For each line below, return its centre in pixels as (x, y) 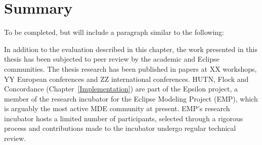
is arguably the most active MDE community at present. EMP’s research (117, 108)
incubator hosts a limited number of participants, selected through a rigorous (124, 118)
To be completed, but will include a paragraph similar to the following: (114, 32)
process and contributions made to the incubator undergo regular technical (120, 128)
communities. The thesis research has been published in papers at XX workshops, (130, 68)
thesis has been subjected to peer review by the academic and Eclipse (112, 59)
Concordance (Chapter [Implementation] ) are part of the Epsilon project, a (121, 89)
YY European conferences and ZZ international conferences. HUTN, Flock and (126, 79)
